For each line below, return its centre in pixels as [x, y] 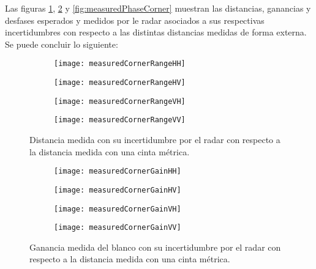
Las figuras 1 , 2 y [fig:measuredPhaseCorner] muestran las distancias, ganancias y [158, 8]
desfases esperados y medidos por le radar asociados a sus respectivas [135, 20]
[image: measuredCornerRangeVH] [120, 101]
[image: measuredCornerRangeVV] [120, 120]
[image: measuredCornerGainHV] [118, 190]
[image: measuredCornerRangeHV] [120, 83]
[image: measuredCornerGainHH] [118, 171]
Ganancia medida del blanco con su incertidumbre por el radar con [155, 247]
